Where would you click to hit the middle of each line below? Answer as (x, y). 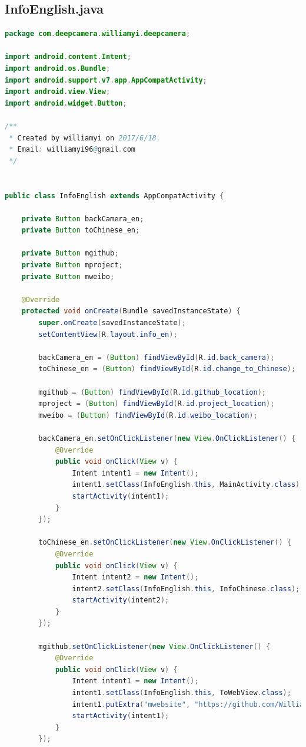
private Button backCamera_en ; (83, 219)
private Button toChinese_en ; (81, 230)
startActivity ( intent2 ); (121, 600)
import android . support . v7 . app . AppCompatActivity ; (106, 80)
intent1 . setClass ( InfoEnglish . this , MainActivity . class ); (188, 485)
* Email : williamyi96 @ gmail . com (72, 150)
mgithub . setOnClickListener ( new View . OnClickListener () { (154, 646)
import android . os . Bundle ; (58, 68)
